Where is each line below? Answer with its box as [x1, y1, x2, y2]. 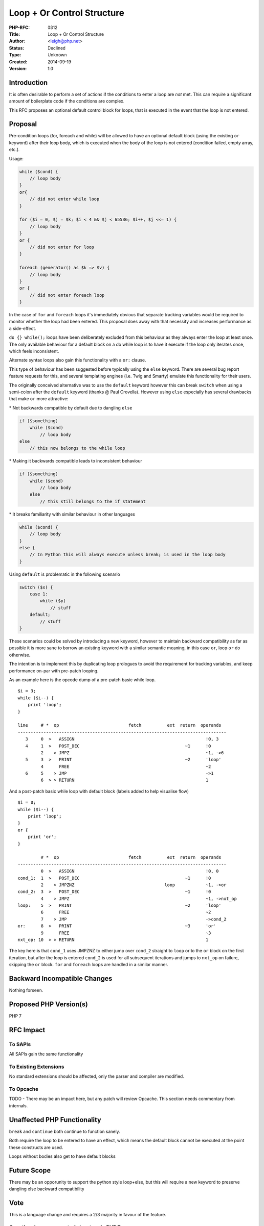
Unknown [47, 52, 67, 58]
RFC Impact [9, 1025, 45, 1034]
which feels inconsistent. [9, 348, 60, 354]
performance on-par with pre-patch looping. [9, 667, 99, 674]
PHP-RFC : [9, 25, 30, 30]
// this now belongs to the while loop [29, 445, 126, 451]
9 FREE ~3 [41, 930, 211, 936]
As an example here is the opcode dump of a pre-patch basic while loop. [9, 677, 156, 683]
